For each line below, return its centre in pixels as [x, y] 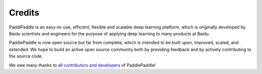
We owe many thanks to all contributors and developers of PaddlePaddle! [82, 65]
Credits [24, 13]
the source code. [26, 56]
